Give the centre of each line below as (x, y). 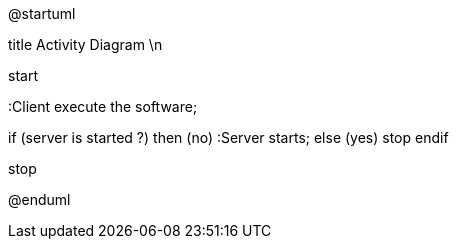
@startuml (42, 13)
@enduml (39, 199)
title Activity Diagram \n (85, 44)
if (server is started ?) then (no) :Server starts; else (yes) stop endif (228, 137)
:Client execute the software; (103, 106)
